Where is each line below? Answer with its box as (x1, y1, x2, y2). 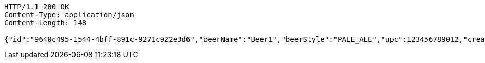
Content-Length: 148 (4, 19, 87, 27)
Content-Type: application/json (4, 11, 134, 19)
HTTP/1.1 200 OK (4, 3, 69, 11)
